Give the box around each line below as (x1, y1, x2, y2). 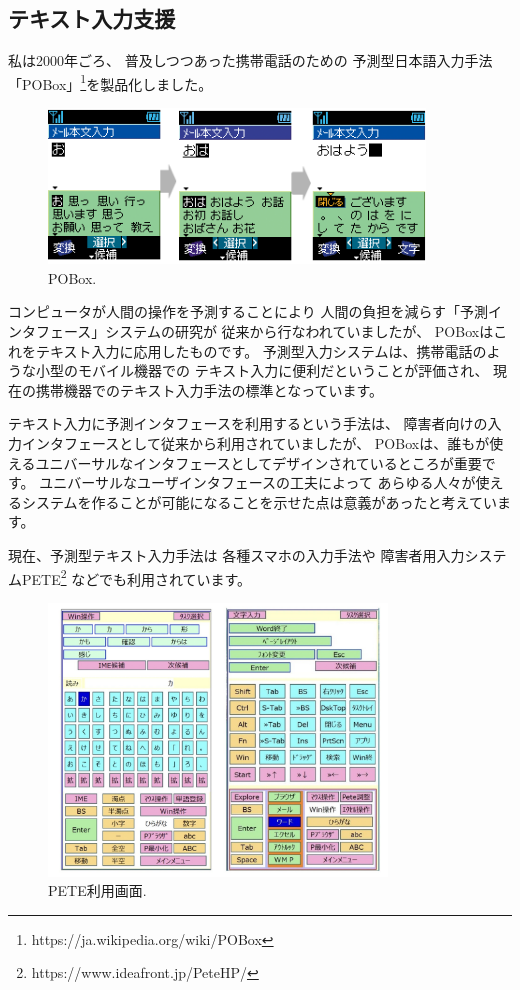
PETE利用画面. (48, 880, 147, 901)
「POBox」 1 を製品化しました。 (8, 70, 213, 94)
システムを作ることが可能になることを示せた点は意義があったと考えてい (21, 491, 497, 512)
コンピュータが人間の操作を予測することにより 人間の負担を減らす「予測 (8, 301, 489, 322)
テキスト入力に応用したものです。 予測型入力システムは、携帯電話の (35, 340, 487, 361)
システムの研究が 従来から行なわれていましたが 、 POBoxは (105, 321, 494, 342)
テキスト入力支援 (8, 3, 176, 34)
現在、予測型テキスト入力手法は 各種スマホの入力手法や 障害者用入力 (8, 544, 465, 565)
